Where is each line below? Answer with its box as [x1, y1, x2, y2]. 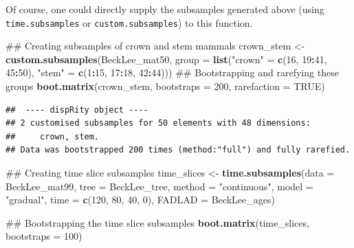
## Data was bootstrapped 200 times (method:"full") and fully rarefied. [5, 145, 351, 155]
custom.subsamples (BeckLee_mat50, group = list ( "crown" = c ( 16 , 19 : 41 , [5, 52, 327, 66]
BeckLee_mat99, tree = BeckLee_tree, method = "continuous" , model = [5, 179, 313, 193]
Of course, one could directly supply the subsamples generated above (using [5, 2, 324, 16]
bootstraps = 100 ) [5, 229, 82, 243]
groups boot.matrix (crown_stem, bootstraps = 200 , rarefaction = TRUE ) [5, 79, 325, 93]
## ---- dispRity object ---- [5, 104, 148, 115]
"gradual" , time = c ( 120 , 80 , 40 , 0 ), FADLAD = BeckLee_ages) [5, 192, 275, 207]
